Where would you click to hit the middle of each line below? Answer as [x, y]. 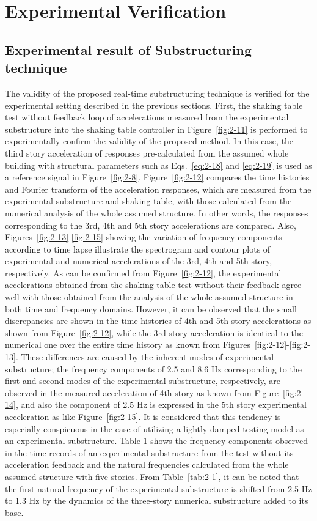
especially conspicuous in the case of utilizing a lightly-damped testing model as [155, 428]
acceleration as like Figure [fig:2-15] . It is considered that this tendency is [143, 416]
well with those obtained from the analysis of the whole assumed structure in [149, 297]
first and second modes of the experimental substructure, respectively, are [143, 381]
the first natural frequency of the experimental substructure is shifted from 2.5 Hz [158, 488]
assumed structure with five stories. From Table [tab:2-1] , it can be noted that [152, 476]
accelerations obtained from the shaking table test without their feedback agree [153, 285]
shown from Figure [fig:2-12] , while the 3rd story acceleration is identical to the [154, 332]
